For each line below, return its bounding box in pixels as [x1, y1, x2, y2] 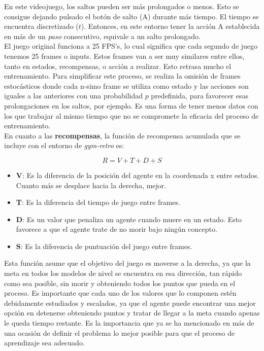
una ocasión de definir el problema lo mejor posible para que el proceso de [4, 327, 235, 338]
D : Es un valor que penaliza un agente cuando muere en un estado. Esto [16, 214, 242, 224]
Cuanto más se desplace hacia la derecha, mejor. [16, 180, 167, 190]
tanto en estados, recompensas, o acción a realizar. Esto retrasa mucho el [4, 60, 232, 71]
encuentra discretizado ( [4, 21, 79, 31]
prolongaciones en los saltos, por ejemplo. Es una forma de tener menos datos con [4, 100, 258, 111]
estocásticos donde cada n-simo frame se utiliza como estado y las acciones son [4, 80, 249, 91]
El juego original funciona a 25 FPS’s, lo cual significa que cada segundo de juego [4, 41, 258, 51]
